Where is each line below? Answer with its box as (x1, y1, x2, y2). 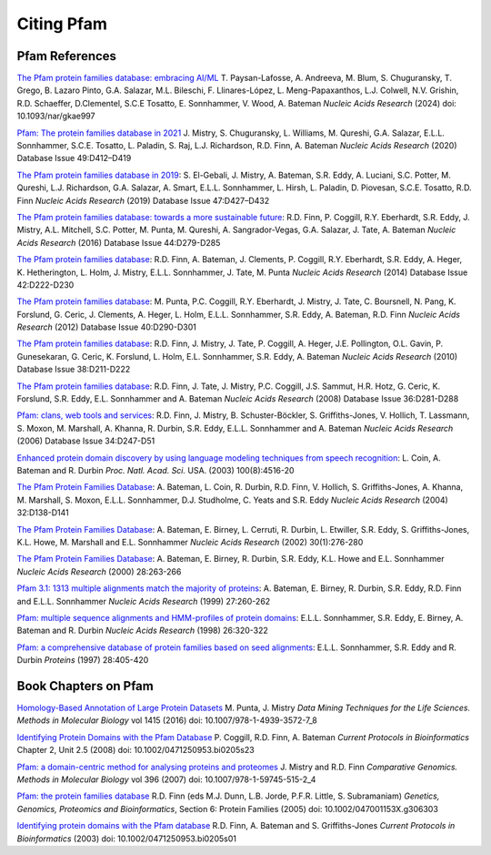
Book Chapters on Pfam (16, 678, 154, 694)
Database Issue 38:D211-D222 (16, 364, 131, 375)
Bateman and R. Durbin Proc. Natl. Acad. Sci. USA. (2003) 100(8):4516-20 (16, 465, 295, 475)
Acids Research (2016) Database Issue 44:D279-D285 (16, 237, 221, 248)
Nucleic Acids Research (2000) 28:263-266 (16, 565, 182, 577)
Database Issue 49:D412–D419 (16, 153, 132, 164)
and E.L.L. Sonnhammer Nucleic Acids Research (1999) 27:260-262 (16, 595, 271, 606)
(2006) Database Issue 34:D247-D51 (16, 435, 155, 446)
